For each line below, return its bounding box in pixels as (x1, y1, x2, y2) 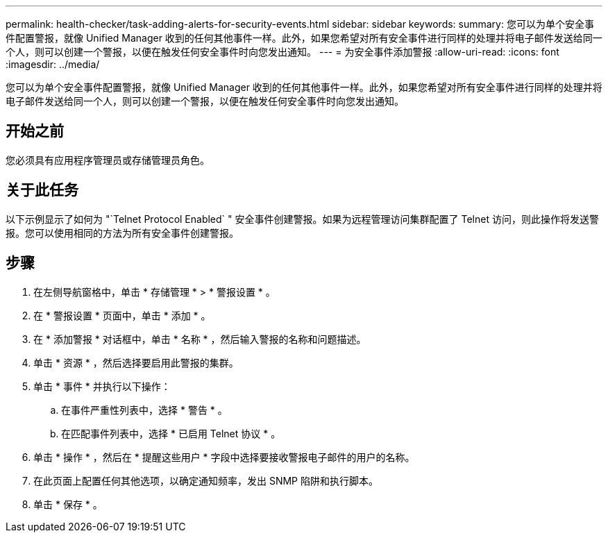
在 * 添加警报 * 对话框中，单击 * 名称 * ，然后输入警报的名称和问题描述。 (33, 333, 366, 345)
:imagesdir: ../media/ (6, 58, 100, 70)
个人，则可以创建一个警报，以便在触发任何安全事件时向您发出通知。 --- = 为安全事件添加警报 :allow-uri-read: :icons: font (6, 46, 559, 58)
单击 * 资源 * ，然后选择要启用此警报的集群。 (33, 356, 239, 369)
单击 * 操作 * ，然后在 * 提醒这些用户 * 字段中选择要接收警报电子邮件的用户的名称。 (33, 451, 415, 463)
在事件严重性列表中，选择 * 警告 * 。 (61, 403, 228, 416)
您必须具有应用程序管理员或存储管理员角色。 (6, 153, 210, 166)
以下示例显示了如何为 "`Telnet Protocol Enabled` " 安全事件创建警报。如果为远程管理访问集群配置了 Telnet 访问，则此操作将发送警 (6, 212, 599, 225)
